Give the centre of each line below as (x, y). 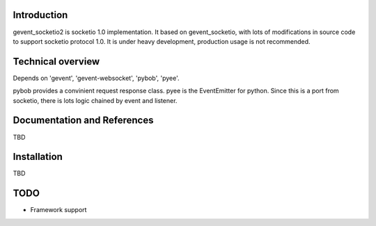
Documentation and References (83, 121)
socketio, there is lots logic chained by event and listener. (95, 100)
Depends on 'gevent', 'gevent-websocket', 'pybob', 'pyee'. (96, 78)
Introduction (40, 15)
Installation (38, 157)
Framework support (58, 210)
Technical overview (56, 62)
